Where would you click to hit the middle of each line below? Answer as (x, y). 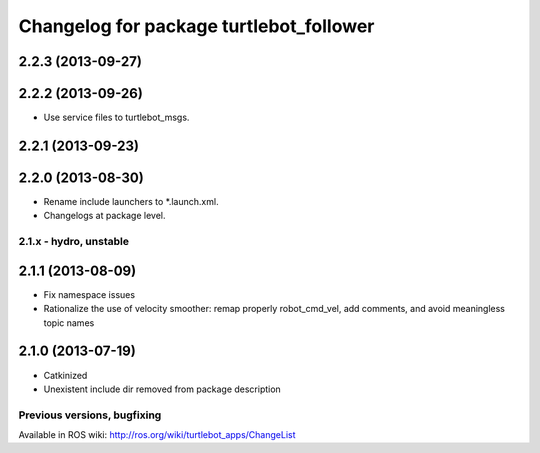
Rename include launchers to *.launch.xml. (131, 201)
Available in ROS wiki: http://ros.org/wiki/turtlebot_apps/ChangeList (157, 435)
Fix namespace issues (89, 294)
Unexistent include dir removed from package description (162, 389)
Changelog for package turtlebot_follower (196, 26)
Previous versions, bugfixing (90, 415)
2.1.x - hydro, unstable (74, 242)
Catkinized (65, 375)
